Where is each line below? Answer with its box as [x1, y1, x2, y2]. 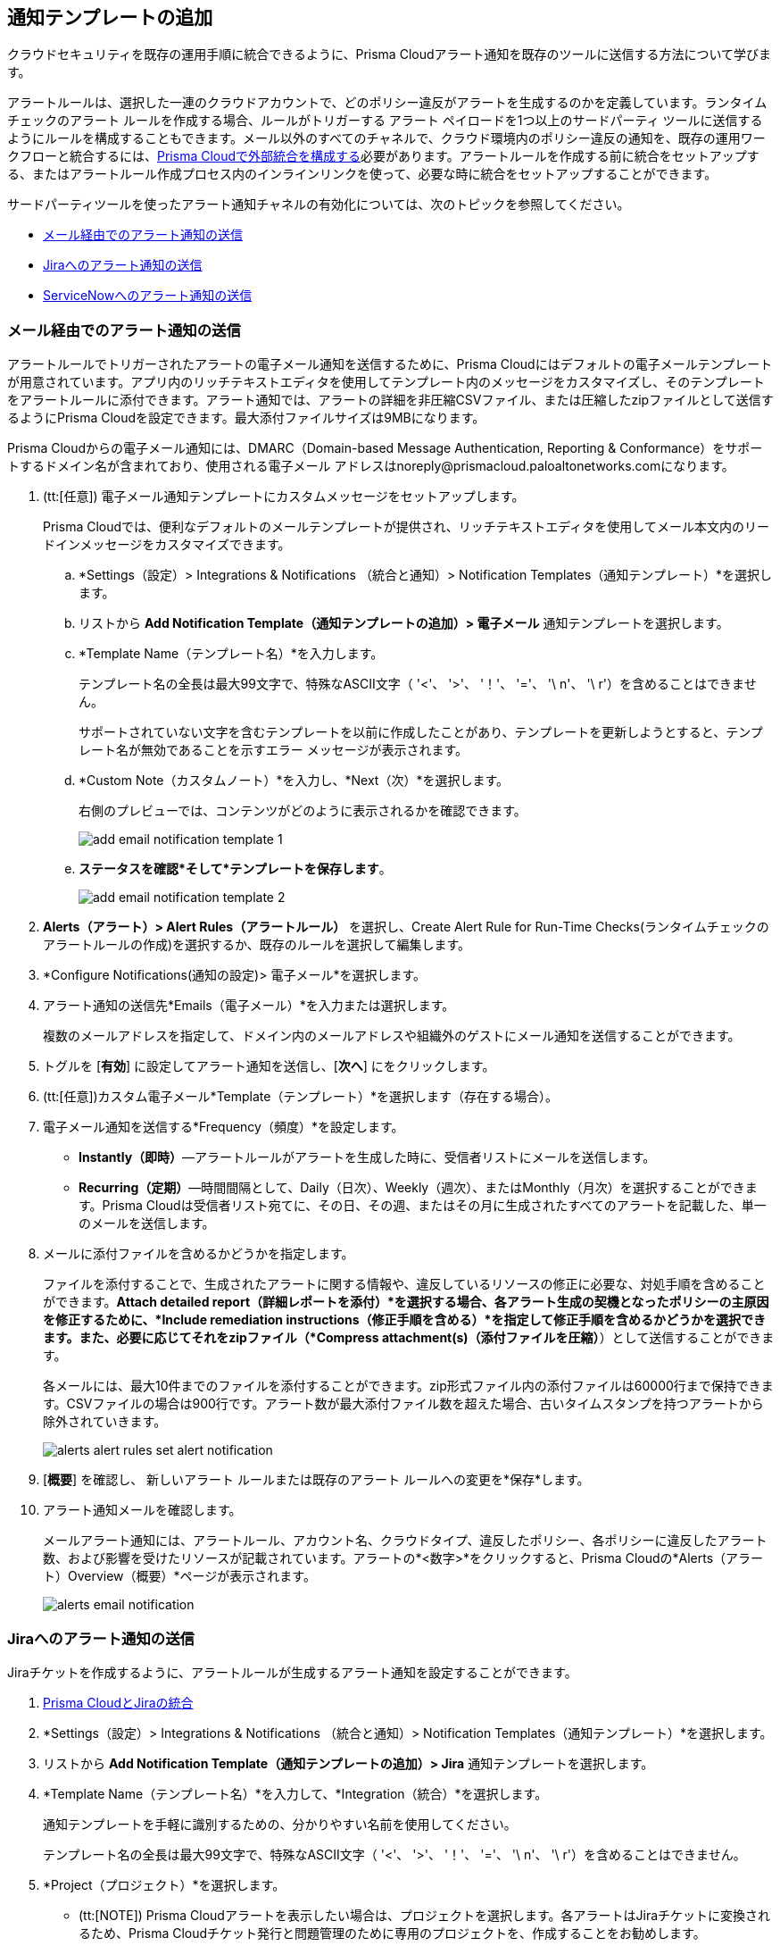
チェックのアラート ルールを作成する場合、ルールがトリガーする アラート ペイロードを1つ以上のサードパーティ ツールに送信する [7, 113, 763, 129]
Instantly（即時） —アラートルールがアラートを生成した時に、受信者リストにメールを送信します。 [79, 1149, 656, 1165]
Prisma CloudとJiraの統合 [43, 1694, 194, 1710]
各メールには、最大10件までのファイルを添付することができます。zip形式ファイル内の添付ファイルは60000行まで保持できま [43, 1378, 774, 1394]
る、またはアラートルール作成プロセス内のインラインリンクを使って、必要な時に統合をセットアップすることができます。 [7, 166, 718, 182]
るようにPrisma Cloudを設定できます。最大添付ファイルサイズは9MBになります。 [7, 410, 485, 426]
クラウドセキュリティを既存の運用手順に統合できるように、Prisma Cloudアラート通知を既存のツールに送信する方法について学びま [7, 46, 772, 63]
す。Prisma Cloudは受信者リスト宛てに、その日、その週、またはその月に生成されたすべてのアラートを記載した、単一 [79, 1198, 767, 1214]
